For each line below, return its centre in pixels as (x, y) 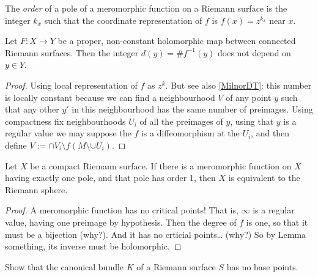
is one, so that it (277, 222)
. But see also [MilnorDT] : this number (239, 85)
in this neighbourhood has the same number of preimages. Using (192, 109)
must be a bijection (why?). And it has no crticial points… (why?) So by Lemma (156, 234)
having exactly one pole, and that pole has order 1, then (110, 178)
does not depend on (254, 52)
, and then (270, 133)
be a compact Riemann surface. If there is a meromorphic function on (161, 165)
